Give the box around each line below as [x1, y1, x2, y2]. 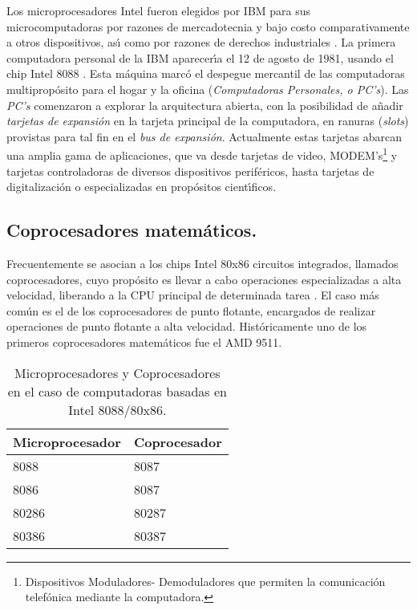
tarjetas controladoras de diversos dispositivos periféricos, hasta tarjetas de [6, 162, 374, 179]
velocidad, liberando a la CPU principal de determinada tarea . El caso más [6, 287, 379, 303]
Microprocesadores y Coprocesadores [14, 363, 221, 382]
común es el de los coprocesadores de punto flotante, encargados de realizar [6, 302, 376, 319]
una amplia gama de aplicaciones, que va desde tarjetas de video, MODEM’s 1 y [6, 144, 398, 163]
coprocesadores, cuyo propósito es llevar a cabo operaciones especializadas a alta [6, 270, 402, 287]
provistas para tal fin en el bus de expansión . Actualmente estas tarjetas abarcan [6, 128, 402, 144]
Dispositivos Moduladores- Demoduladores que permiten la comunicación [25, 572, 386, 589]
